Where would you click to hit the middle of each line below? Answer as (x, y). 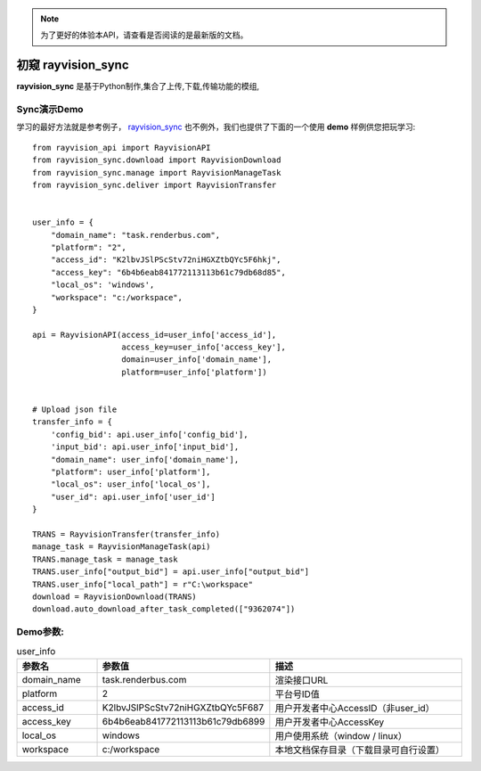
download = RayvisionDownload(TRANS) (115, 596)
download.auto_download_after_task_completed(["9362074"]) (164, 609)
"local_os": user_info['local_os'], (130, 484)
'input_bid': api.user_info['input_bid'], (145, 447)
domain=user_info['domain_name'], (196, 360)
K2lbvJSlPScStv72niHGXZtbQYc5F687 (183, 707)
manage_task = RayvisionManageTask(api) (122, 547)
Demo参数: (40, 632)
